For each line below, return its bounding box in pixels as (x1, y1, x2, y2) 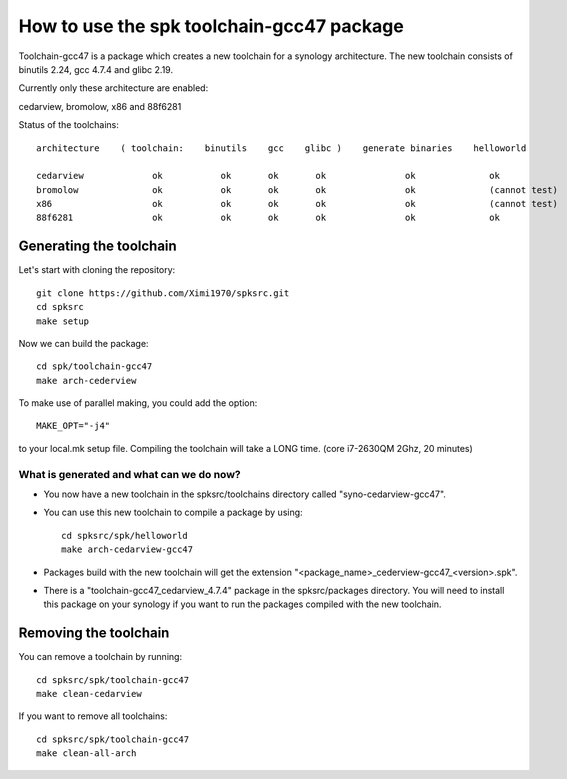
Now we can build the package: (18, 337, 149, 349)
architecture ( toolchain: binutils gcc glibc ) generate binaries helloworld (36, 142, 527, 154)
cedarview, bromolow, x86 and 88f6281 (18, 100, 182, 112)
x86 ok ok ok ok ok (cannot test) (36, 198, 559, 210)
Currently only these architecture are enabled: (18, 82, 209, 94)
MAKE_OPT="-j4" (36, 420, 111, 432)
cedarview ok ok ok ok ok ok (36, 170, 500, 182)
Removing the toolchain (18, 625, 170, 642)
